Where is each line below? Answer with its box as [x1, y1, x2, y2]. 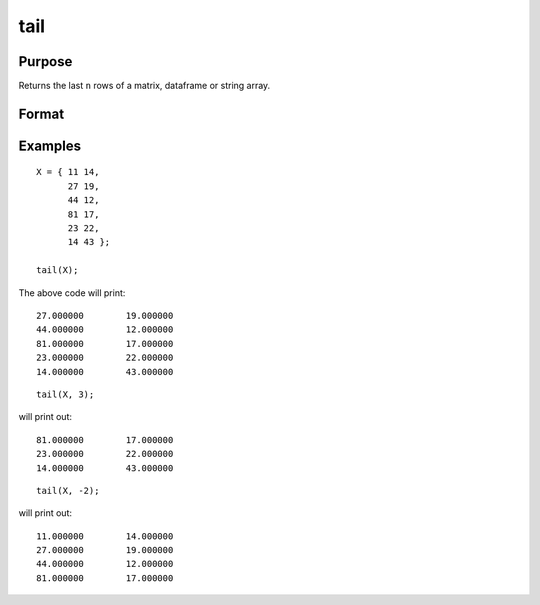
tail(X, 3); [36, 388, 95, 400]
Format [18, 105, 65, 122]
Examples [18, 137, 82, 154]
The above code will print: [18, 286, 126, 299]
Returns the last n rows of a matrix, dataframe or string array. [18, 80, 271, 92]
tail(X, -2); [36, 485, 100, 496]
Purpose [18, 53, 73, 70]
